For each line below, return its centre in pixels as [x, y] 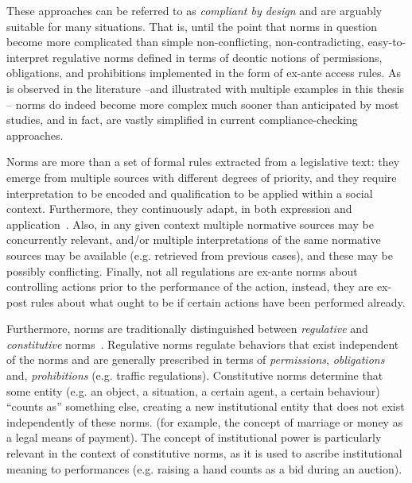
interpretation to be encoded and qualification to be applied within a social [190, 193]
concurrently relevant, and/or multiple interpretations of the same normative [194, 240]
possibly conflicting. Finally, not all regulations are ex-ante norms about [182, 270]
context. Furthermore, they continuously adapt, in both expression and [179, 209]
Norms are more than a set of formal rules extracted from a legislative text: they [203, 162]
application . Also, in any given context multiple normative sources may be [190, 224]
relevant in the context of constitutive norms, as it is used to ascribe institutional [204, 453]
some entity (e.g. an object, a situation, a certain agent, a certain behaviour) [193, 390]
